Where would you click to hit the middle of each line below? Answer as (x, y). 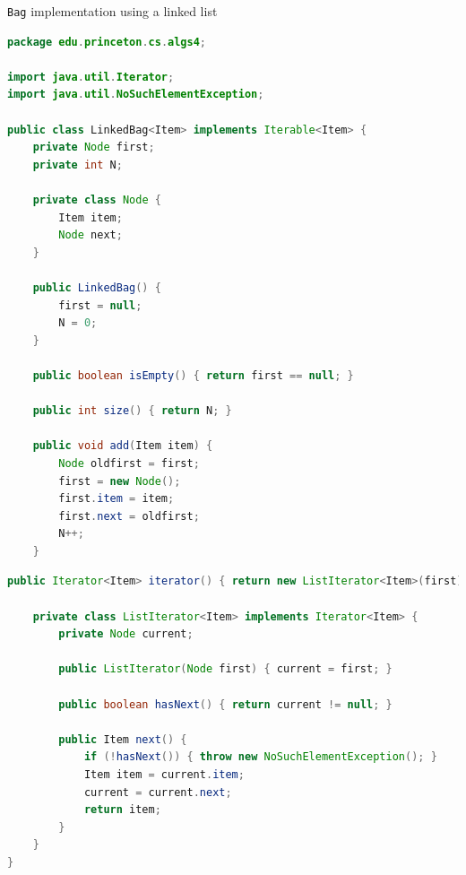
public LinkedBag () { (97, 287)
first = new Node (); (120, 481)
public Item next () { (123, 739)
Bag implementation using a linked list (112, 11)
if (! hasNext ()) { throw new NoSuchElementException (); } (260, 757)
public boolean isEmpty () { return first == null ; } (193, 375)
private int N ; (78, 165)
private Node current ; (126, 634)
